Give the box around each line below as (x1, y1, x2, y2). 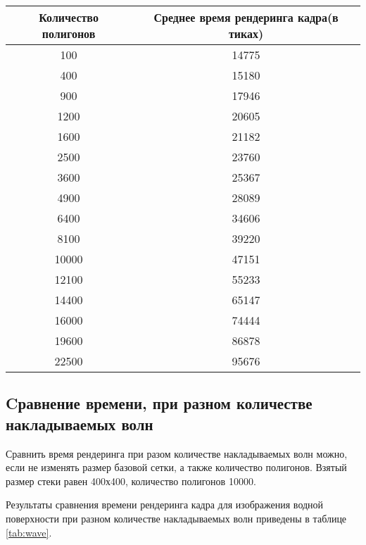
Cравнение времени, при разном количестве (6, 392, 313, 414)
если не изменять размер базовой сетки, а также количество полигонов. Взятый (6, 460, 347, 475)
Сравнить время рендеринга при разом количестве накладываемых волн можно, (6, 446, 348, 461)
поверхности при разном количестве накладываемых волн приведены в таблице (6, 510, 347, 525)
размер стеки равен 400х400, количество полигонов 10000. (6, 473, 256, 488)
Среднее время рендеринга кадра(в (153, 9, 339, 25)
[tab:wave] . (6, 525, 52, 539)
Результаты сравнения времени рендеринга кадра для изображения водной (6, 497, 324, 512)
